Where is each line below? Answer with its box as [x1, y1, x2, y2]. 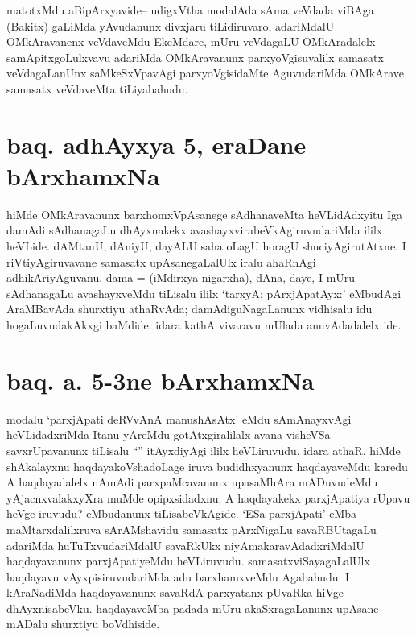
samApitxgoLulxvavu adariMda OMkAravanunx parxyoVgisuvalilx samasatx [6, 48, 384, 65]
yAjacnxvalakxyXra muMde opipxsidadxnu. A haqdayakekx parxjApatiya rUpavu [6, 489, 410, 506]
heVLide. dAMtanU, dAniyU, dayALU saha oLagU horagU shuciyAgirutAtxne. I [6, 238, 406, 254]
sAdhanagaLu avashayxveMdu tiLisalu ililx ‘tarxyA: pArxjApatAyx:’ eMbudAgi [6, 284, 402, 301]
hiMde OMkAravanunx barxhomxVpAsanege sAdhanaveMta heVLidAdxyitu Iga [6, 205, 403, 222]
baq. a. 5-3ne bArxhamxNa [6, 363, 315, 396]
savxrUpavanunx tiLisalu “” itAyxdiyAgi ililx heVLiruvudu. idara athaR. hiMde [6, 441, 401, 458]
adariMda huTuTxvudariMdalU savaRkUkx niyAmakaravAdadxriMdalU [6, 536, 365, 553]
